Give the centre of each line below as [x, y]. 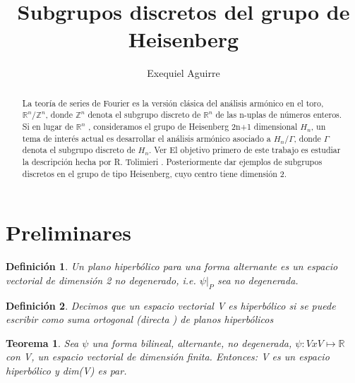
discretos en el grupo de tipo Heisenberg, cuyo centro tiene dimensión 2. [155, 173]
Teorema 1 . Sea [42, 342]
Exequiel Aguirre [183, 73]
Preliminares [68, 232]
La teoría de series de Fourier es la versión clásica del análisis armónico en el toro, [173, 103]
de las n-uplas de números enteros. [279, 115]
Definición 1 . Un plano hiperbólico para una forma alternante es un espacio [172, 266]
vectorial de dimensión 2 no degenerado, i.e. [101, 280]
